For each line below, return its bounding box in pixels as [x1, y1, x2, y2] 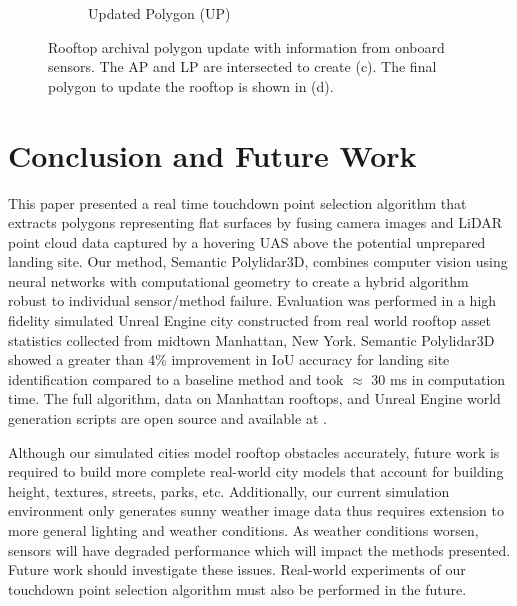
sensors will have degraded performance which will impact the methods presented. [8, 539, 511, 560]
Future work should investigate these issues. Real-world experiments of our [8, 559, 466, 580]
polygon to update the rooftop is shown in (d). [48, 75, 334, 96]
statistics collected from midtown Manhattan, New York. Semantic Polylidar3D [8, 329, 495, 350]
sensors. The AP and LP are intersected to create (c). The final [48, 56, 437, 77]
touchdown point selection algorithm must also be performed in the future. [8, 578, 467, 599]
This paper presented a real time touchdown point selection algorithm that [8, 192, 467, 213]
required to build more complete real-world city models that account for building [8, 461, 504, 482]
